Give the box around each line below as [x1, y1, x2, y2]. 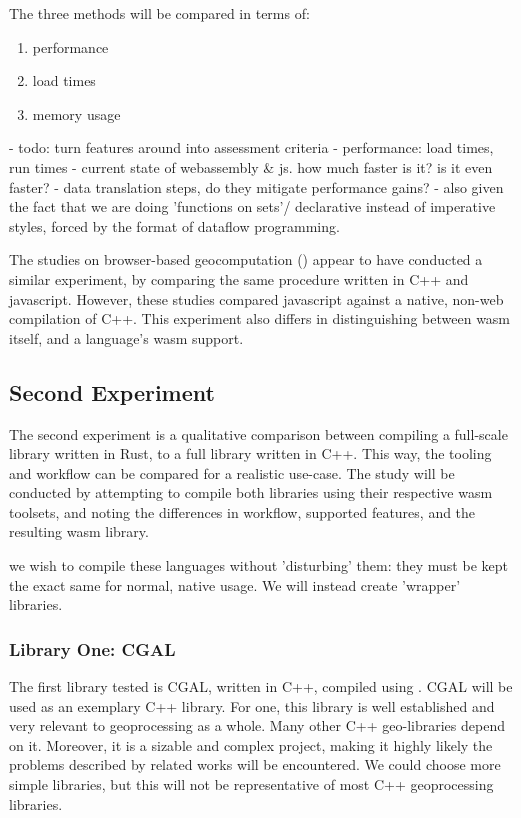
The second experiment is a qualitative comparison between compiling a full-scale [9, 423, 508, 444]
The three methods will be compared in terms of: [9, 3, 310, 23]
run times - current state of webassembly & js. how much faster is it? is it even [9, 156, 493, 177]
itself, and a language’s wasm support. [9, 327, 244, 348]
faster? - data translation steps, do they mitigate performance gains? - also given [9, 176, 504, 197]
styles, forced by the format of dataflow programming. [9, 215, 340, 236]
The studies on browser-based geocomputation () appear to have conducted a [9, 249, 483, 270]
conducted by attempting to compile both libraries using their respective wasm [9, 482, 493, 503]
